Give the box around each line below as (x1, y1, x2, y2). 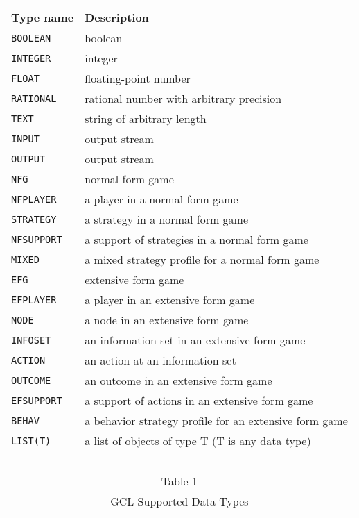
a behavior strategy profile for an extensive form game (85, 412, 348, 428)
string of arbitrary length (85, 110, 207, 126)
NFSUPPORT (11, 233, 62, 245)
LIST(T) (11, 435, 51, 446)
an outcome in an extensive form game (85, 372, 272, 388)
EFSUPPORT (11, 394, 62, 406)
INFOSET (11, 334, 51, 346)
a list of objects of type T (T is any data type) (85, 433, 311, 449)
